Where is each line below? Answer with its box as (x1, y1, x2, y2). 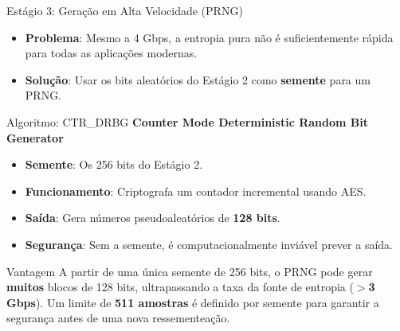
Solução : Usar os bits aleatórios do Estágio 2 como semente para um (25, 71, 371, 88)
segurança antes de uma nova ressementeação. (6, 310, 230, 326)
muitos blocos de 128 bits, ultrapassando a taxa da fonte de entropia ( (6, 278, 354, 295)
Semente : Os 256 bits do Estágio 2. (25, 156, 203, 173)
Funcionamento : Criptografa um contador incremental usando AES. (25, 182, 367, 199)
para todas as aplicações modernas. (25, 45, 198, 61)
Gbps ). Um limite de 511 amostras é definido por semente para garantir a (6, 294, 379, 310)
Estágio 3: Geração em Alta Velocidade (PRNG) (6, 2, 243, 18)
